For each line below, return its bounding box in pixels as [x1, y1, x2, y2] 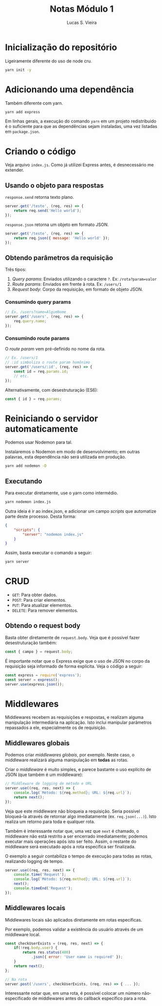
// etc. [14, 374, 29, 378]
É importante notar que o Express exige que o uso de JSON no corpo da [5, 658, 150, 664]
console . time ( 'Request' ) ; [14, 872, 67, 877]
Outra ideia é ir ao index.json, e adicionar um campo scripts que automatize [5, 508, 157, 514]
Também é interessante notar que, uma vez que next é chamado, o [5, 828, 140, 834]
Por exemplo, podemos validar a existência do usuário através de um [5, 926, 144, 932]
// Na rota [5, 977, 27, 982]
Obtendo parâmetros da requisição [5, 253, 113, 262]
